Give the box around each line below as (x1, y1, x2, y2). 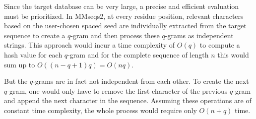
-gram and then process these (70, 30, 160, 40)
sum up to (4, 59, 35, 69)
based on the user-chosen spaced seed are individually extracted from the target (4, 20, 247, 31)
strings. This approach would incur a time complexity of (4, 40, 175, 50)
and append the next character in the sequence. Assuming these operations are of (4, 95, 252, 106)
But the (4, 76, 28, 86)
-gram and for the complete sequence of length (67, 49, 209, 59)
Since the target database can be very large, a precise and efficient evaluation (4, 1, 239, 11)
